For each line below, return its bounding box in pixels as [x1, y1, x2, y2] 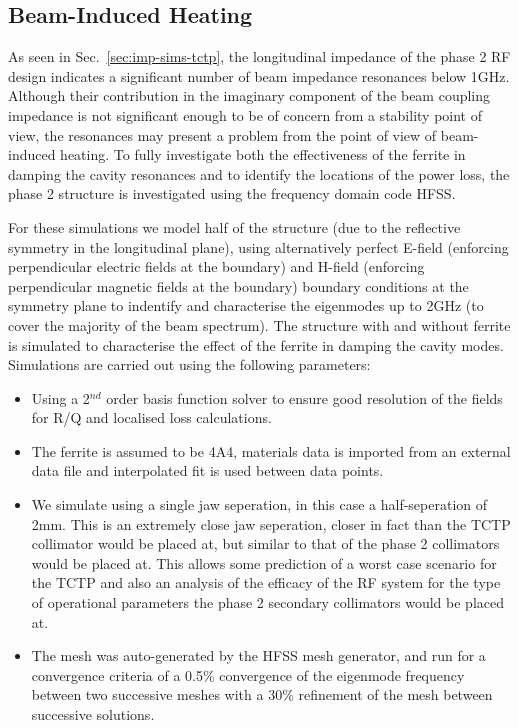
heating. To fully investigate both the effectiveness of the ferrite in [60, 144, 466, 165]
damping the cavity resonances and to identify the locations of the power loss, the [8, 163, 510, 184]
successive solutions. [31, 704, 155, 725]
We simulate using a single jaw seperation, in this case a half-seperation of [31, 494, 488, 515]
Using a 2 [31, 387, 90, 408]
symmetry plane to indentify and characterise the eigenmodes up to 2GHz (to [8, 295, 484, 316]
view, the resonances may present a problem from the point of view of [8, 124, 437, 145]
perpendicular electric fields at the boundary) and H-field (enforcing [8, 256, 425, 277]
